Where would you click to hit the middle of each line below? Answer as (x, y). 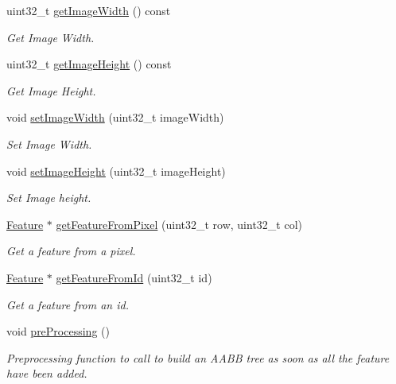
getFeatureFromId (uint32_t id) (134, 277)
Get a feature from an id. (68, 304)
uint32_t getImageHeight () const (89, 64)
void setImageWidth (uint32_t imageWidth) (115, 117)
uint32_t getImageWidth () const (89, 10)
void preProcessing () (58, 331)
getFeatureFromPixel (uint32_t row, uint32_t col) (179, 224)
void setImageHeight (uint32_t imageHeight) (116, 171)
